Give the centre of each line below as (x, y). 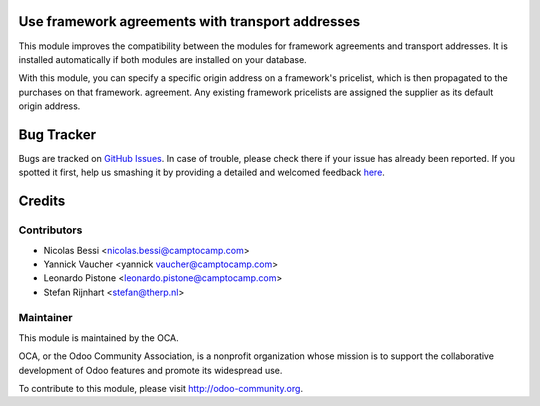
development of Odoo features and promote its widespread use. (150, 370)
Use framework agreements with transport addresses (189, 21)
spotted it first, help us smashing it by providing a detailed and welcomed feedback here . (201, 172)
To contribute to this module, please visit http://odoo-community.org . (161, 389)
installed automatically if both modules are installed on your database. (162, 59)
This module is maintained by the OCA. (98, 337)
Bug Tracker (57, 134)
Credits (42, 201)
